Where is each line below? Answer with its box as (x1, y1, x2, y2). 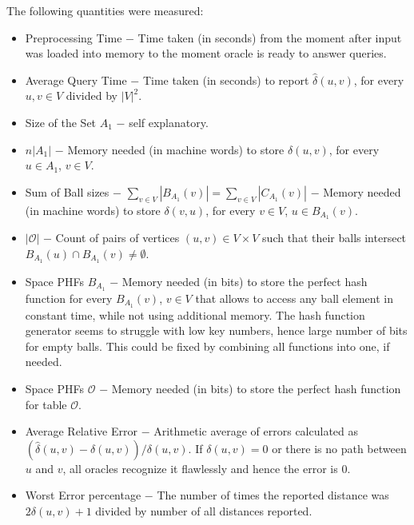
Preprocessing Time (25, 29, 122, 46)
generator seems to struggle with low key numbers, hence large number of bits (25, 322, 408, 339)
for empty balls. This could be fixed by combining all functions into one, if (25, 337, 390, 354)
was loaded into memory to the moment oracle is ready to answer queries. (25, 45, 387, 62)
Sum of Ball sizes (25, 183, 109, 200)
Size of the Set (25, 113, 97, 130)
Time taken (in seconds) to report (142, 71, 309, 88)
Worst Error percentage (25, 487, 141, 503)
